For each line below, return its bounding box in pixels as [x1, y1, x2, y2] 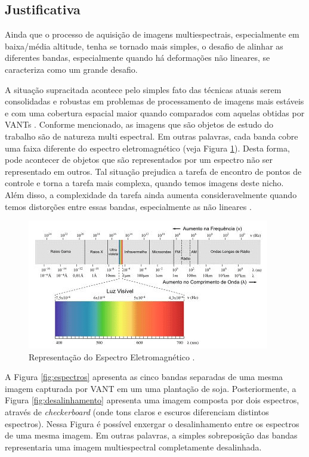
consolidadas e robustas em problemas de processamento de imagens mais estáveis [5, 95, 304, 107]
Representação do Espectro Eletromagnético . [29, 350, 195, 363]
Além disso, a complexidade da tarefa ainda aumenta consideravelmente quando [5, 188, 297, 200]
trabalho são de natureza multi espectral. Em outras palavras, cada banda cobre [5, 129, 298, 142]
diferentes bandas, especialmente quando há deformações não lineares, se [5, 51, 270, 64]
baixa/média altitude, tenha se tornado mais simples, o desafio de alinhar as [5, 39, 283, 52]
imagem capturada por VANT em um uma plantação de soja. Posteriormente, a [5, 382, 296, 394]
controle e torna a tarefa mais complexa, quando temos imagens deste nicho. [5, 177, 284, 189]
